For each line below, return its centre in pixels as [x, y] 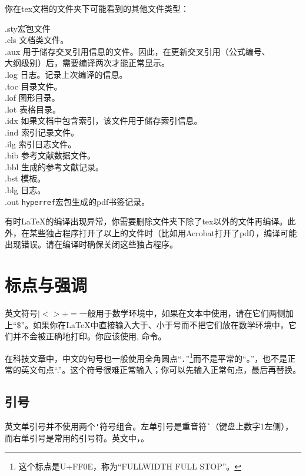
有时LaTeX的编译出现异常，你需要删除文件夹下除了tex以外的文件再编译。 [146, 221]
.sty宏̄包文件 [28, 28]
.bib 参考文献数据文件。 [50, 155]
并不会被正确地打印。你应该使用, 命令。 [89, 336]
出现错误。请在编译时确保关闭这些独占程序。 [91, 244]
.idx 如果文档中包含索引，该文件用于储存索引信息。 [104, 120]
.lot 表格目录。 [33, 109]
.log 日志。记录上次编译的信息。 [66, 74]
